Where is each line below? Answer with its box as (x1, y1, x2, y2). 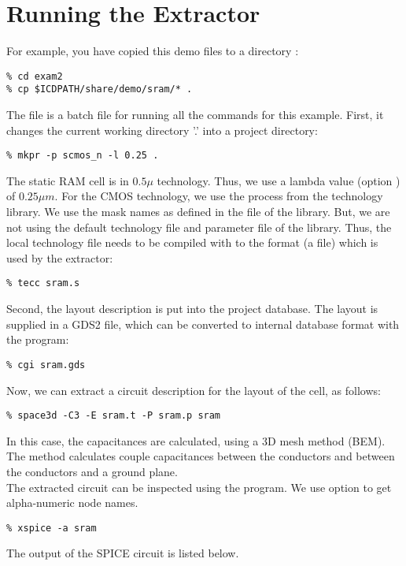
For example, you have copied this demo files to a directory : (6, 43, 299, 59)
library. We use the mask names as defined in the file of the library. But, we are (6, 203, 390, 220)
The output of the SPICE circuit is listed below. (6, 545, 239, 561)
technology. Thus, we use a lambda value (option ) (157, 172, 400, 188)
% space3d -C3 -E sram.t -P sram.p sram (6, 410, 221, 422)
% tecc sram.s (6, 277, 80, 289)
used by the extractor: (6, 249, 113, 266)
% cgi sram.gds (6, 359, 86, 371)
